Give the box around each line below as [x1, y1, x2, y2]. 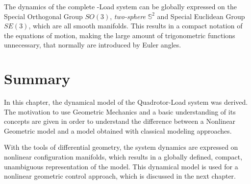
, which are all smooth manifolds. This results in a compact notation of [28, 21, 243, 31]
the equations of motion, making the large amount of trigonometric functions [4, 30, 235, 40]
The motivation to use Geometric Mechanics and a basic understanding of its [4, 106, 236, 116]
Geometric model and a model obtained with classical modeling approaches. [4, 125, 232, 136]
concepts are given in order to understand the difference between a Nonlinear [4, 116, 236, 126]
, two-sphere [110, 11, 146, 21]
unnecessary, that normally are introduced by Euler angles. [4, 40, 181, 50]
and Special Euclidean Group [157, 11, 245, 21]
